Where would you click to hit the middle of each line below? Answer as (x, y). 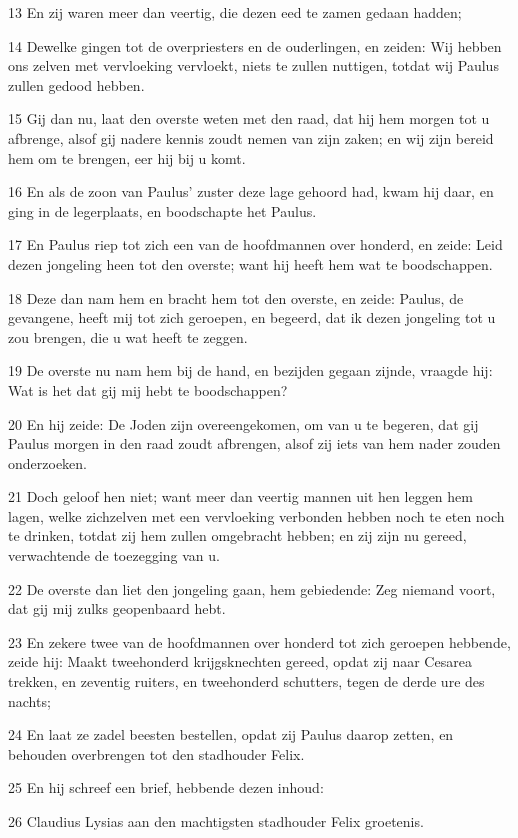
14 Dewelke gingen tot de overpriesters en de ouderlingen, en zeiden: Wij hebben (255, 45)
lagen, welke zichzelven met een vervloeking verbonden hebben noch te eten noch (256, 515)
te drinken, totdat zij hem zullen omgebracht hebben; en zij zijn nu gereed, (237, 535)
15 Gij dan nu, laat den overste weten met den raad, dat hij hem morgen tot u (249, 118)
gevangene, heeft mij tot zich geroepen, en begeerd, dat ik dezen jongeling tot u (252, 317)
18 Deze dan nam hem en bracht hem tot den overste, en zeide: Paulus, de (236, 297)
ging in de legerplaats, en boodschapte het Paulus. (162, 210)
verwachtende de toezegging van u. (114, 555)
